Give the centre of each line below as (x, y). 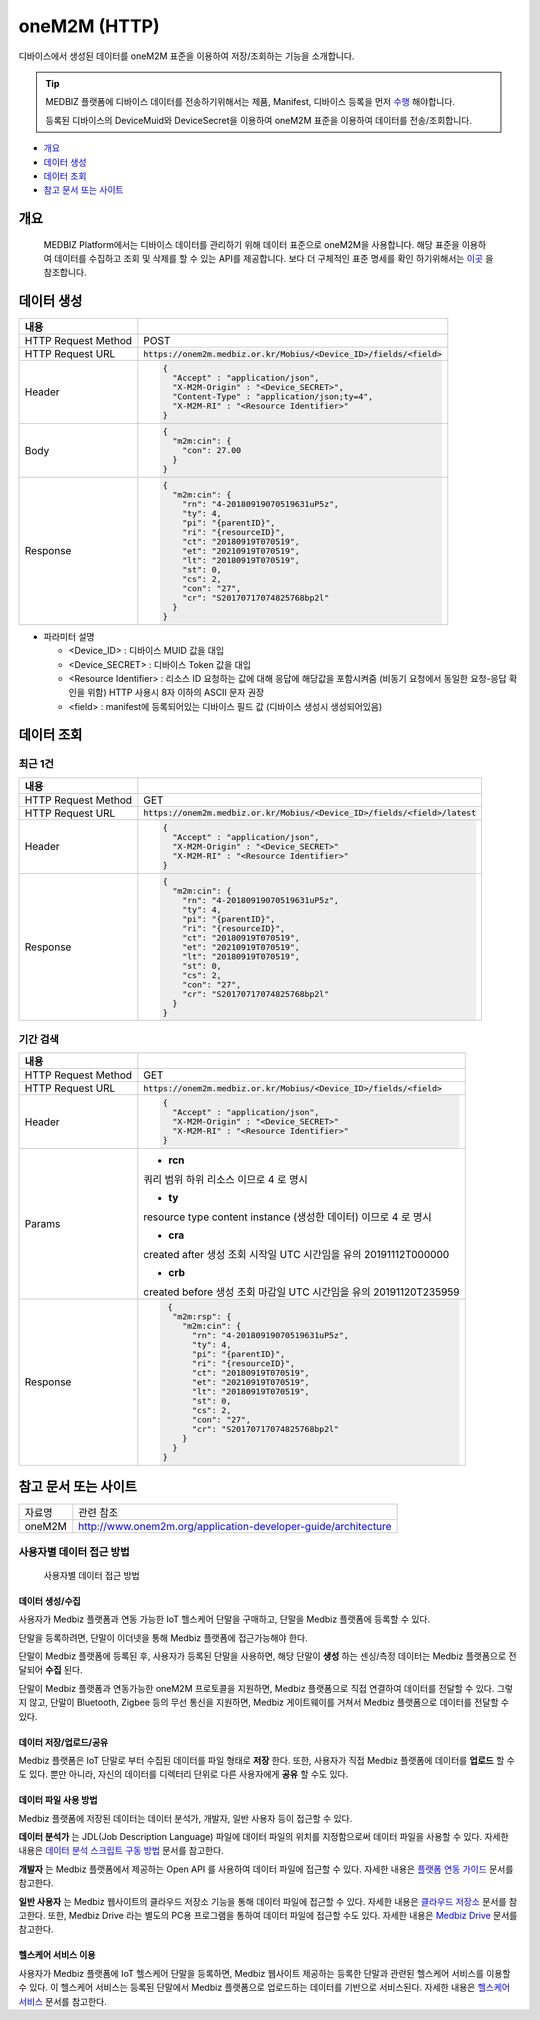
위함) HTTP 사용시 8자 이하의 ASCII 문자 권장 (175, 692)
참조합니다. (65, 272)
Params (42, 1223)
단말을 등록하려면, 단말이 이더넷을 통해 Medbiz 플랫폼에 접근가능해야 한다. (163, 1637)
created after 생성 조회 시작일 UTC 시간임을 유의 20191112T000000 (296, 1254)
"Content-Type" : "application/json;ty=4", (273, 396)
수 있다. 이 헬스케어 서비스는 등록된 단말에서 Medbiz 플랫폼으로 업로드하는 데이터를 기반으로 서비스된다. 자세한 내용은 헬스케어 (264, 1987)
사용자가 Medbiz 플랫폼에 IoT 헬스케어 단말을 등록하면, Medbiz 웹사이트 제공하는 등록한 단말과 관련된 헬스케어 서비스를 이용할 (264, 1973)
